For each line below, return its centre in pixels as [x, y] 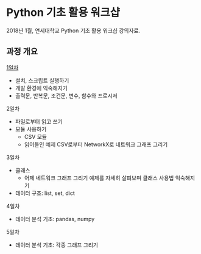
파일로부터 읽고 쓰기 [39, 121]
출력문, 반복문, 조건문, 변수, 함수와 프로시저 [66, 96]
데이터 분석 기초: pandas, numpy [55, 219]
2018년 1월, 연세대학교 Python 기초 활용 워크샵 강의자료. [73, 30]
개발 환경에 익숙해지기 [41, 88]
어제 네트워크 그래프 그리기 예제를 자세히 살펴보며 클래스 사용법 [99, 178]
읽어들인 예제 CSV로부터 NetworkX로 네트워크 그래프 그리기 [96, 144]
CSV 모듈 [36, 136]
